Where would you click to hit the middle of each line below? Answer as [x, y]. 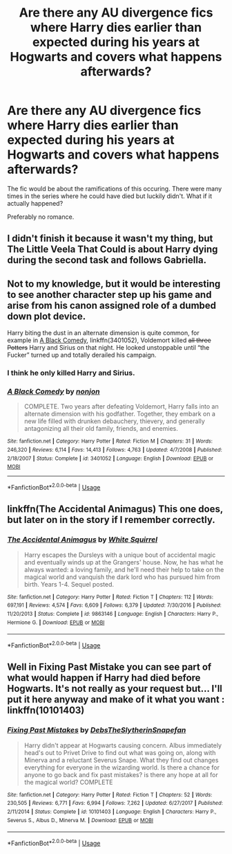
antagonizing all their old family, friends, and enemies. [101, 429]
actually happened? [35, 203]
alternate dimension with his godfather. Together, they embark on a [120, 414]
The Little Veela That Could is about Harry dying [113, 250]
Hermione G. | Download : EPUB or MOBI [56, 622]
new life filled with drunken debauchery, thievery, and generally [114, 421]
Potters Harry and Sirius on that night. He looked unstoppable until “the [108, 348]
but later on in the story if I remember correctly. [111, 520]
